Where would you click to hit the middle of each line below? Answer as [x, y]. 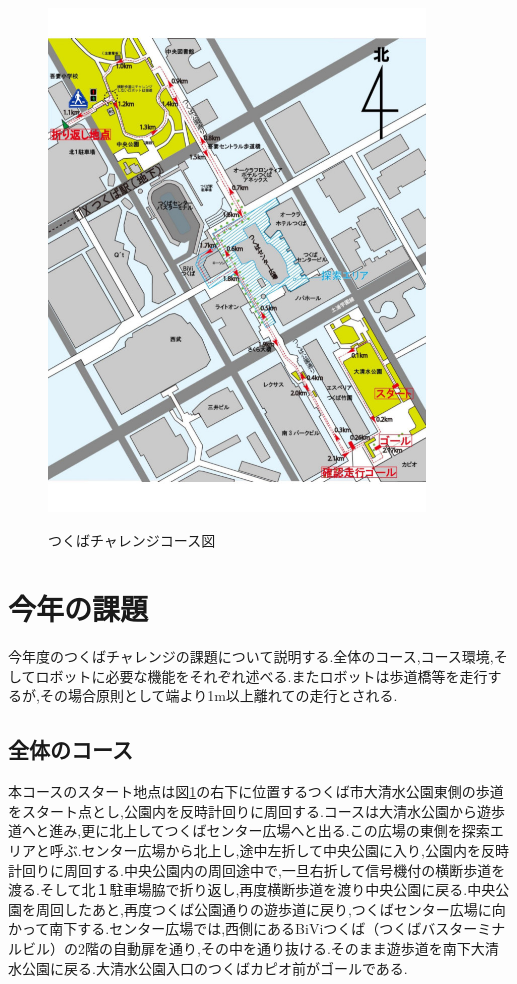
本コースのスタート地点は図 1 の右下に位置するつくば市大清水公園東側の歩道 [256, 791]
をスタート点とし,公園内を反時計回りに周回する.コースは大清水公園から [243, 810]
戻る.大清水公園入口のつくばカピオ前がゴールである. [235, 967]
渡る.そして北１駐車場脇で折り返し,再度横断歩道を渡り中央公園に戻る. [238, 889]
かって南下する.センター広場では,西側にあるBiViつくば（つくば [215, 928]
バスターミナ [463, 928]
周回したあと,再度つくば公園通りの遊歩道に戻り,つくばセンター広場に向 [270, 908]
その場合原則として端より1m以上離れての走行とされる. [218, 695]
